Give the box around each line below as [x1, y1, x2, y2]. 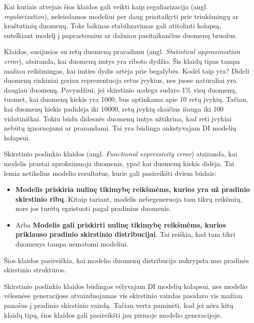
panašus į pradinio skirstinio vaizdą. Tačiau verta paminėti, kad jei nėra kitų [4, 300, 233, 310]
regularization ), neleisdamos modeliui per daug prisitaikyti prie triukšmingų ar [4, 11, 239, 21]
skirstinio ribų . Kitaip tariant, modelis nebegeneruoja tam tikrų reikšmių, [15, 193, 242, 204]
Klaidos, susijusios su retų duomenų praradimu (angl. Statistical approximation [4, 46, 240, 57]
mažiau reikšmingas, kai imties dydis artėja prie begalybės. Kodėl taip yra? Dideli [4, 65, 250, 76]
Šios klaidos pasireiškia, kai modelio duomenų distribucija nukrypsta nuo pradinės [4, 255, 249, 265]
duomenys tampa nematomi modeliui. [15, 239, 128, 249]
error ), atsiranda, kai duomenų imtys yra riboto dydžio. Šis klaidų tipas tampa [4, 56, 240, 66]
